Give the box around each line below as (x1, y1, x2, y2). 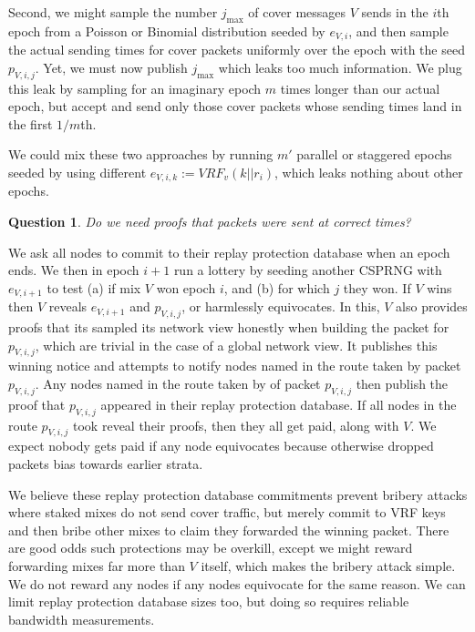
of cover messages (248, 3, 346, 21)
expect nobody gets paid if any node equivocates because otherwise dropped (8, 436, 434, 455)
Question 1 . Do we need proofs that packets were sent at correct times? (8, 212, 411, 231)
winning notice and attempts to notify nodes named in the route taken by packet (8, 356, 461, 375)
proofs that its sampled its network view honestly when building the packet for (8, 318, 449, 337)
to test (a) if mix (46, 278, 141, 297)
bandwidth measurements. (8, 609, 155, 628)
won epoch (156, 278, 216, 297)
